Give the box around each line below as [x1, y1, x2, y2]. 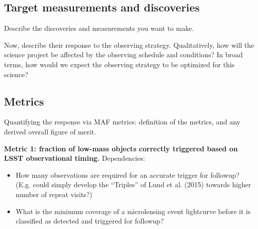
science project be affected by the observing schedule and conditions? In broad [4, 49, 243, 60]
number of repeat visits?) [15, 189, 92, 199]
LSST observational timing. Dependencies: [4, 153, 145, 163]
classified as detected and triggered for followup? [15, 216, 164, 226]
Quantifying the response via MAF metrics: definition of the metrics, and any [4, 116, 241, 127]
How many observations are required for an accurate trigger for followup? [15, 169, 240, 180]
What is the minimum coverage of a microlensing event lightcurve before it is [15, 206, 251, 216]
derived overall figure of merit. [4, 126, 96, 136]
